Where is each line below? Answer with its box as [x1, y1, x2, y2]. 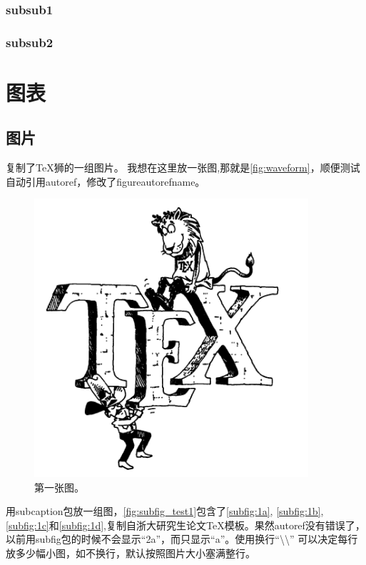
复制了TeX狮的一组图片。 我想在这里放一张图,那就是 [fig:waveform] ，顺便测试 [6, 160, 360, 175]
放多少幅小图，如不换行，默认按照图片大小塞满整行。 [6, 546, 255, 560]
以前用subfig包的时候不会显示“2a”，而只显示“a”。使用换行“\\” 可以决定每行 [6, 531, 358, 546]
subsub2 [6, 33, 54, 51]
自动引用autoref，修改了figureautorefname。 [6, 174, 205, 189]
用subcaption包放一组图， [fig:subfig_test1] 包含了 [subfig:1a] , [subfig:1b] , [6, 504, 324, 519]
